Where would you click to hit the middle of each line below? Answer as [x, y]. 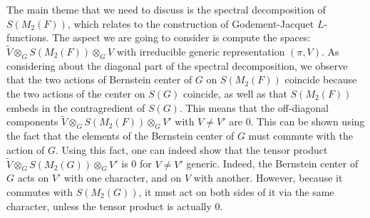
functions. [28, 37]
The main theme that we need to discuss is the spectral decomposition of [166, 9]
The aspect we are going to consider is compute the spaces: [181, 37]
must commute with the [300, 136]
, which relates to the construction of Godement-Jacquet [191, 23]
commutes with [40, 191]
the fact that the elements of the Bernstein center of [120, 136]
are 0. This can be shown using [297, 121]
